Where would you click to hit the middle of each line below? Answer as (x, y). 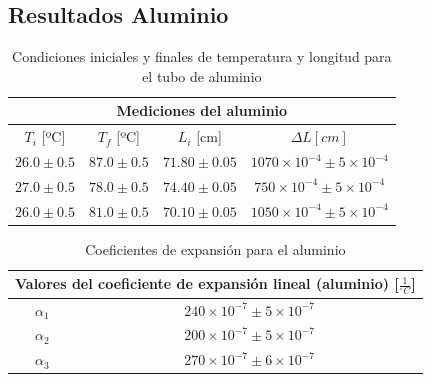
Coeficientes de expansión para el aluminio (215, 248)
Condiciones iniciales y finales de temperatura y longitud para (202, 56)
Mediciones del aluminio (202, 110)
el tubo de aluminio (202, 75)
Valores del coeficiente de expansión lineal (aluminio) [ (207, 283)
